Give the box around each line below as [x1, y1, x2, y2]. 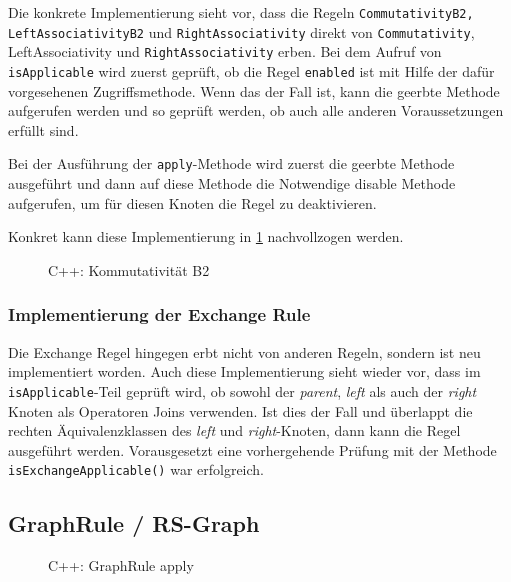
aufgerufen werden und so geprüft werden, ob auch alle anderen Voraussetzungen [8, 100, 504, 121]
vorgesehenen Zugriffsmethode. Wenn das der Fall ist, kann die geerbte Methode [8, 80, 500, 101]
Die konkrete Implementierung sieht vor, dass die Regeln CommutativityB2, [8, 2, 474, 22]
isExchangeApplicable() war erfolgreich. [8, 459, 265, 480]
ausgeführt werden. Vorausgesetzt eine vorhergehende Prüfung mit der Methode [8, 439, 497, 460]
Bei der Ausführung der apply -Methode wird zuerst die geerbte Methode [8, 153, 455, 174]
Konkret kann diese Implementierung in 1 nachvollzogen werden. [8, 226, 404, 247]
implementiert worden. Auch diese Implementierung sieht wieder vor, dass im [8, 361, 481, 382]
